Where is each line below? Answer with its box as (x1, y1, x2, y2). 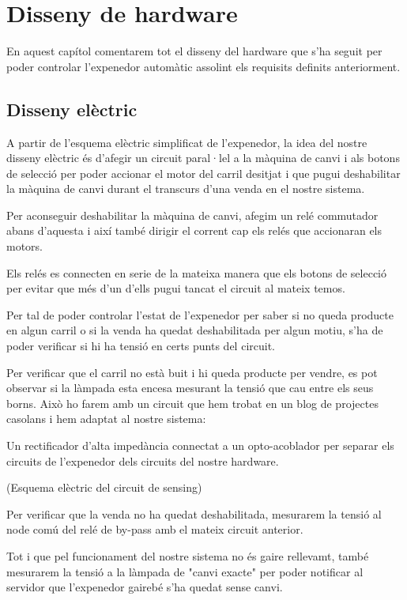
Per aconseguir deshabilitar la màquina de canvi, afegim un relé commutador (6, 206, 379, 223)
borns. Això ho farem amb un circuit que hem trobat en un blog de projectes (6, 394, 379, 411)
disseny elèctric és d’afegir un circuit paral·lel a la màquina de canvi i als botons (6, 149, 400, 166)
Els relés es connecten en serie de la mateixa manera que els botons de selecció (6, 264, 387, 281)
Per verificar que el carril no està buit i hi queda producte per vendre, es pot (6, 364, 378, 380)
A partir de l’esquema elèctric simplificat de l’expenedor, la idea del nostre (6, 134, 367, 150)
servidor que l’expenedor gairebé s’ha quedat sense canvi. (6, 579, 283, 595)
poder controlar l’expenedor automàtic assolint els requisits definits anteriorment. (6, 58, 401, 74)
